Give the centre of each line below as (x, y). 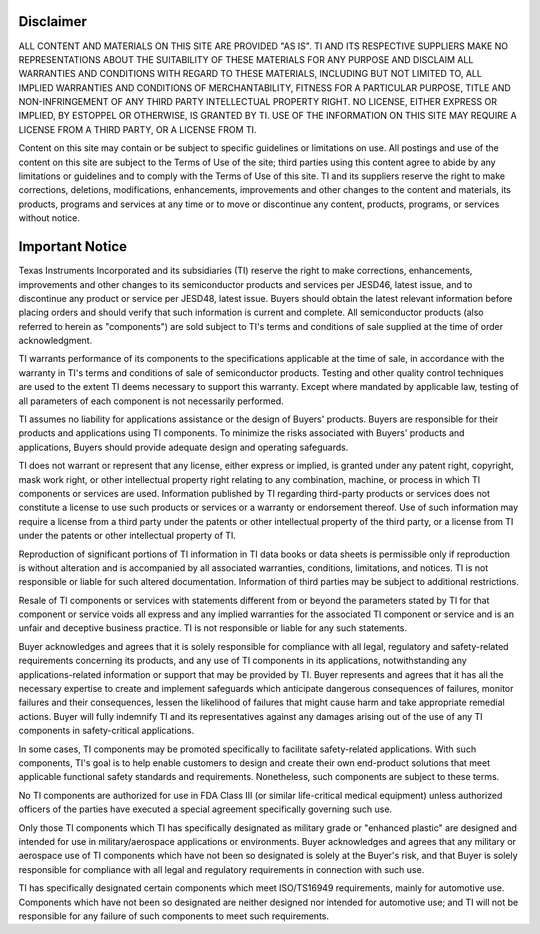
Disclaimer (52, 21)
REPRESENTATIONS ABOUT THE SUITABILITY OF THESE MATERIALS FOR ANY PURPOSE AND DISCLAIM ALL (246, 59)
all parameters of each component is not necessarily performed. (151, 401)
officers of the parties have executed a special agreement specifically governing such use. (205, 809)
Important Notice (72, 246)
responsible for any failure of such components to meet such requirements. (174, 916)
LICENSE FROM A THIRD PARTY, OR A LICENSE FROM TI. (137, 129)
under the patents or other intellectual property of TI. (127, 536)
